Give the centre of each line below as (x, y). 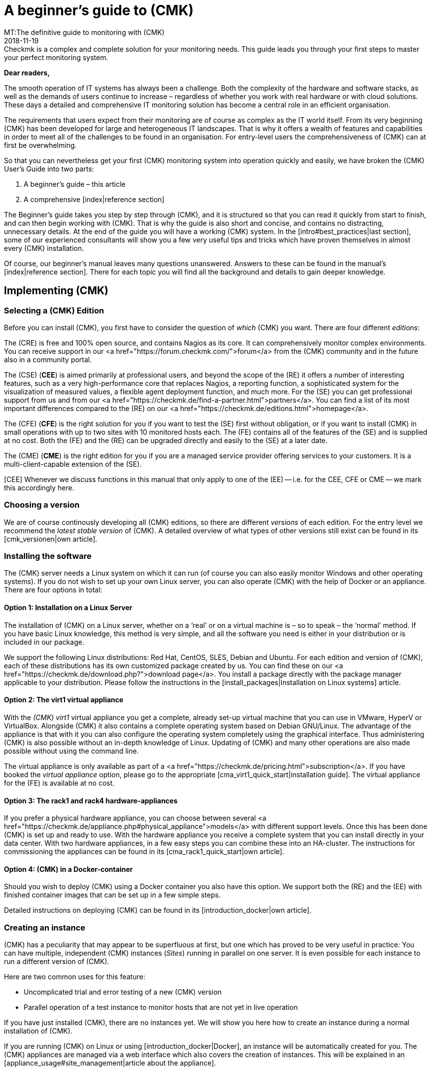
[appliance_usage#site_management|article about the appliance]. (110, 1063)
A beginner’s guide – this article (75, 184)
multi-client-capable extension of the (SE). (73, 464)
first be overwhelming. (40, 145)
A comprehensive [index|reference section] (94, 199)
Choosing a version (42, 505)
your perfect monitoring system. (56, 57)
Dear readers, (27, 72)
